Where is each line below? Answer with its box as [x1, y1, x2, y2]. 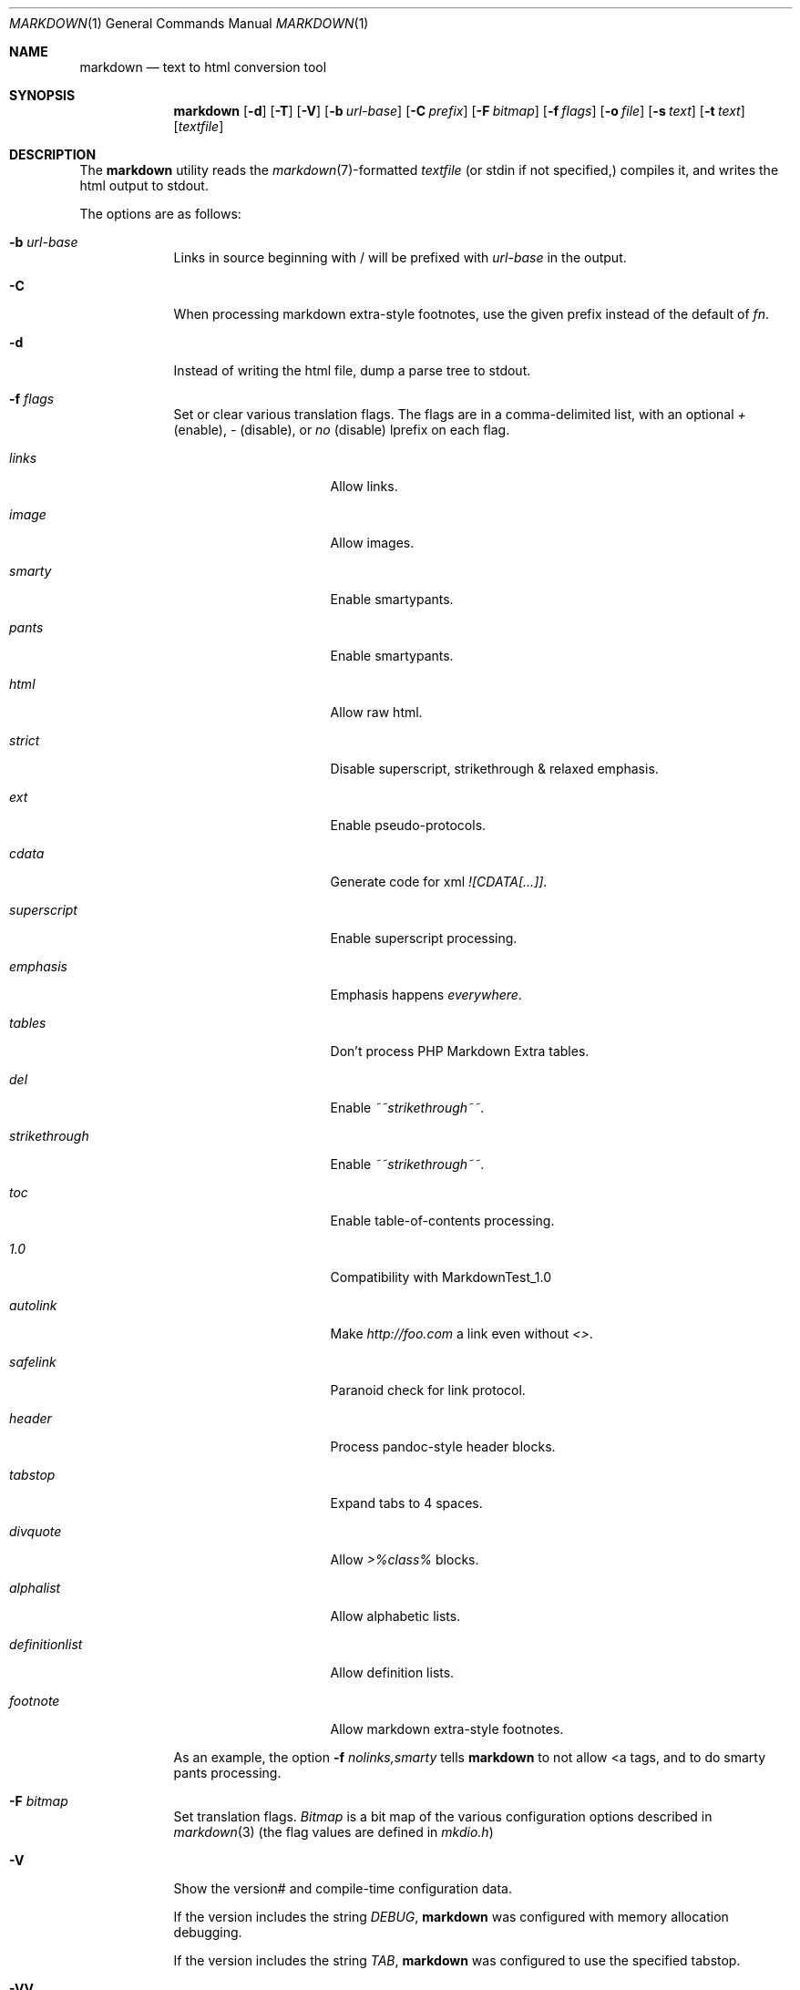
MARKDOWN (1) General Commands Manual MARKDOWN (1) [9, 15, 369, 31]
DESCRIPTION [9, 147, 97, 162]
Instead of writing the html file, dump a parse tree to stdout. [173, 363, 531, 378]
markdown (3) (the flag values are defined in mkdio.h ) [173, 1824, 494, 1840]
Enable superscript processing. [330, 930, 518, 946]
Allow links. [330, 478, 398, 494]
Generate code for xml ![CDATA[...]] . [330, 874, 548, 889]
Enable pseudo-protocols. [330, 817, 487, 833]
